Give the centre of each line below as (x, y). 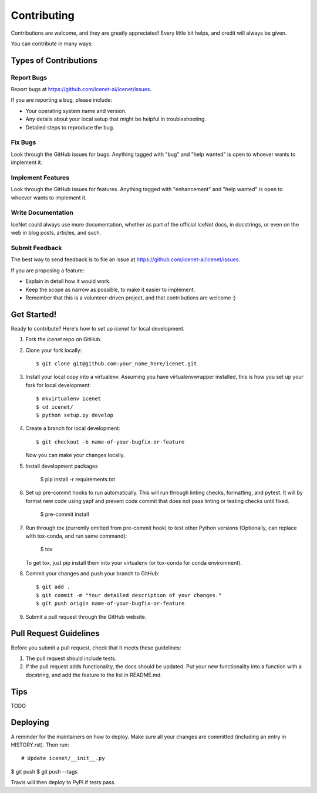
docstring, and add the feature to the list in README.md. (94, 675)
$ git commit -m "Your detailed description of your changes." (129, 595)
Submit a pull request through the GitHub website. (86, 617)
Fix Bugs (23, 142)
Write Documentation (42, 213)
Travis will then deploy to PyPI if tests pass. (63, 782)
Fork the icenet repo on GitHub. (64, 339)
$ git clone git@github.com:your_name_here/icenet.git (117, 364)
